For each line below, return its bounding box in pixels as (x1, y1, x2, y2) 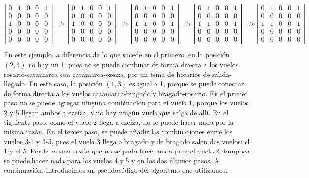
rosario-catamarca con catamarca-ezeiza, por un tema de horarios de (4, 69, 210, 79)
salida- (212, 69, 232, 79)
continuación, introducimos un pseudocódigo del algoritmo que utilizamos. (4, 165, 228, 175)
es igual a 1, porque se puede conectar (129, 78, 244, 89)
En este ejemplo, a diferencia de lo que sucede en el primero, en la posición (4, 50, 230, 60)
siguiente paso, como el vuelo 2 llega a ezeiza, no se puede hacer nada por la (4, 117, 234, 127)
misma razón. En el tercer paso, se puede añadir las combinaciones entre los (4, 127, 233, 137)
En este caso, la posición (29, 78, 103, 89)
